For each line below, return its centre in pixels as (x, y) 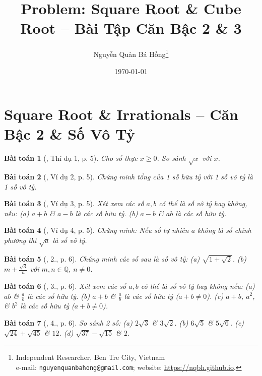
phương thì (20, 240)
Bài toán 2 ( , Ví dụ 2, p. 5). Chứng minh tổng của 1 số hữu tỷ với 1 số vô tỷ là (128, 177)
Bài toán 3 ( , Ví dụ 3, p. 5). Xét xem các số (74, 203)
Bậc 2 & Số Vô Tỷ (70, 134)
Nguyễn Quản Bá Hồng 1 (131, 53)
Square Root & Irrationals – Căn (121, 114)
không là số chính (224, 230)
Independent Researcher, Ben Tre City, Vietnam (90, 357)
